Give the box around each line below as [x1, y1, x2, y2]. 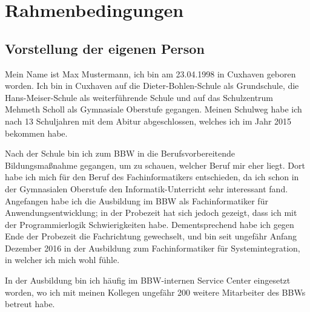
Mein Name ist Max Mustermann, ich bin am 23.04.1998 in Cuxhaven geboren [5, 67, 296, 80]
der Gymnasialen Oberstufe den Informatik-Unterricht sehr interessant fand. [5, 182, 288, 195]
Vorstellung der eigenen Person [5, 39, 205, 57]
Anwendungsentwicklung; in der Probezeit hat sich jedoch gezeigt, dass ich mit [5, 206, 297, 219]
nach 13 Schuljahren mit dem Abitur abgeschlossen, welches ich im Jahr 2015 [5, 114, 292, 127]
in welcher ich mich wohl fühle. [5, 253, 120, 266]
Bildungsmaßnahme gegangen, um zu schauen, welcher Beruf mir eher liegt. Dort [5, 158, 305, 171]
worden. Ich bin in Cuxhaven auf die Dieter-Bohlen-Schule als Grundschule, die [5, 79, 299, 92]
